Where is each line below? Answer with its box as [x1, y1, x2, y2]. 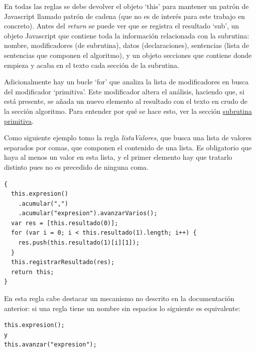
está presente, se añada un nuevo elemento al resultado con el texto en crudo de [4, 96, 248, 106]
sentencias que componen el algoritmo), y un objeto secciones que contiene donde [4, 49, 252, 60]
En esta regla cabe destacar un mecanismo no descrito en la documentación [4, 293, 235, 304]
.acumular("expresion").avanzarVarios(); [18, 210, 157, 217]
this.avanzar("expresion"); [4, 341, 97, 349]
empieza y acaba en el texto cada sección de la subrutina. [4, 59, 179, 70]
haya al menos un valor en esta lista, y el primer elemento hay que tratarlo [4, 152, 233, 162]
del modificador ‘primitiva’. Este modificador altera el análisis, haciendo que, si [4, 86, 245, 96]
